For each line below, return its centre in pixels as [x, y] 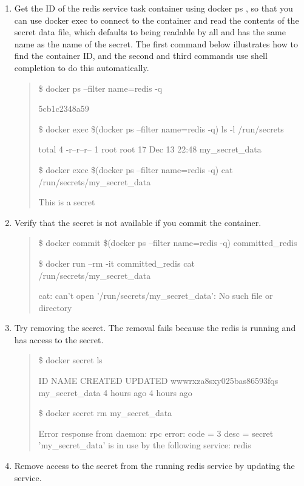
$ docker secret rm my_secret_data [105, 413]
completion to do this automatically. [82, 67]
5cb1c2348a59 [64, 108]
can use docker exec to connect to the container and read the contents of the [157, 20]
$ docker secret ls [70, 360]
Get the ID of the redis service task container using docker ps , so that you [154, 8]
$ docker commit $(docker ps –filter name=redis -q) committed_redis [168, 243]
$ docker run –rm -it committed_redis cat [117, 263]
